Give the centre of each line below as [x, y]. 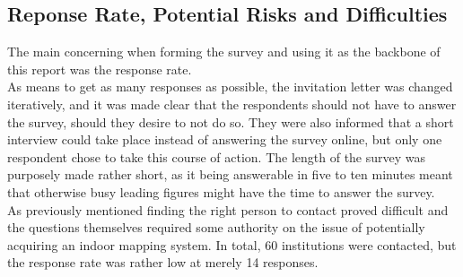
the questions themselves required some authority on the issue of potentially [216, 227]
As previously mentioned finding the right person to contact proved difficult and [228, 209]
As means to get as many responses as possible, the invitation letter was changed [230, 87]
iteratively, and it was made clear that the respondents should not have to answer [232, 104]
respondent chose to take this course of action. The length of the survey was [217, 156]
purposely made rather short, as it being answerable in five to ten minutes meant [230, 174]
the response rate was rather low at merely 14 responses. [163, 262]
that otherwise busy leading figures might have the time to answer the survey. [221, 191]
